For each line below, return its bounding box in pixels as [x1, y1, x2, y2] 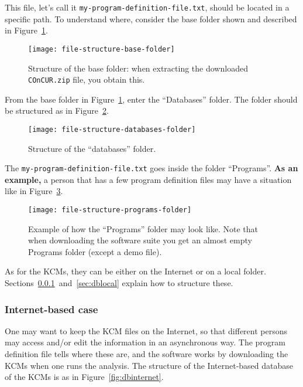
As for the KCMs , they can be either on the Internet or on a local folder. [5, 265, 266, 277]
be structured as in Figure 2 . [5, 104, 109, 117]
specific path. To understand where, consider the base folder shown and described [5, 12, 297, 25]
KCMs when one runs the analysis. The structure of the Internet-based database [5, 359, 294, 371]
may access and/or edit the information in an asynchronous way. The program [5, 336, 286, 348]
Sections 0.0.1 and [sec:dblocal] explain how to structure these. [5, 277, 233, 289]
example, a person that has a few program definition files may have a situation [5, 173, 292, 185]
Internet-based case [5, 301, 98, 316]
